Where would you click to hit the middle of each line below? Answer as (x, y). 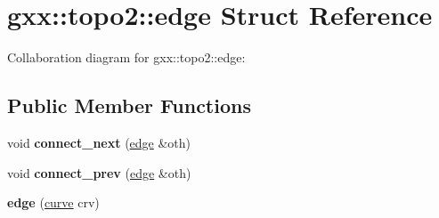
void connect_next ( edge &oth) (99, 142)
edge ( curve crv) (53, 202)
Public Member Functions (129, 105)
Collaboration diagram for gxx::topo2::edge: (126, 57)
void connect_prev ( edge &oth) (99, 172)
